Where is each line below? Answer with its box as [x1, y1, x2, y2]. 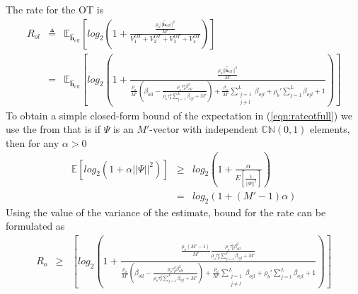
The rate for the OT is [6, 2, 104, 16]
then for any [6, 135, 59, 150]
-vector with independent [149, 122, 258, 136]
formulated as [6, 218, 65, 233]
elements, [310, 122, 350, 136]
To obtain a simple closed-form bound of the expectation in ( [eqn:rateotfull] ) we [6, 107, 352, 122]
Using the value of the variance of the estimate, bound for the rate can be [6, 204, 326, 219]
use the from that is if [6, 122, 100, 136]
